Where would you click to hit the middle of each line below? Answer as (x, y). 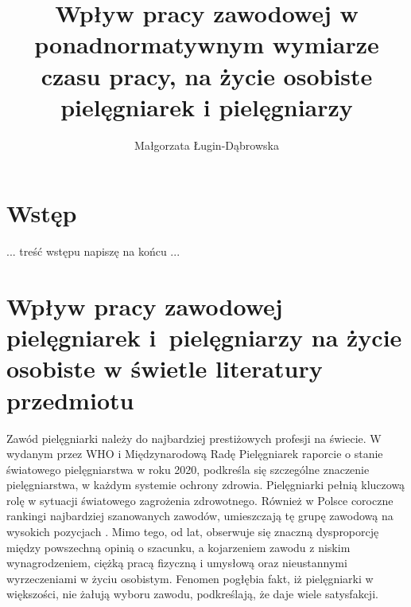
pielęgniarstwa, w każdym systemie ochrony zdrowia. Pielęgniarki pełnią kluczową (206, 485)
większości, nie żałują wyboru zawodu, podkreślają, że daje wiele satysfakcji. (192, 594)
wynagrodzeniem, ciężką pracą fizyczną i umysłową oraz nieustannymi (177, 563)
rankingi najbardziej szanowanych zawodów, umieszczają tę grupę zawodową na (200, 516)
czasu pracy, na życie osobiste (207, 75)
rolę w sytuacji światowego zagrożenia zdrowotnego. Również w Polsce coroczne (200, 500)
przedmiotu (70, 399)
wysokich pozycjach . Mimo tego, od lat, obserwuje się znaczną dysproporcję (193, 532)
